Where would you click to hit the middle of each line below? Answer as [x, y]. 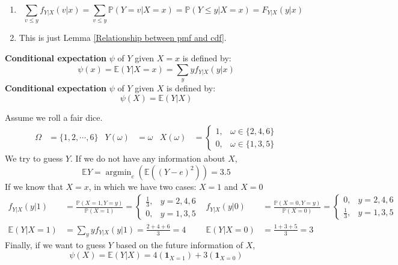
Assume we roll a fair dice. [54, 117]
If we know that [34, 186]
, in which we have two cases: [142, 186]
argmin [118, 172]
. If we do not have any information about [148, 158]
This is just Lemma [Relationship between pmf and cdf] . [123, 38]
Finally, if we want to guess [55, 245]
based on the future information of [179, 245]
